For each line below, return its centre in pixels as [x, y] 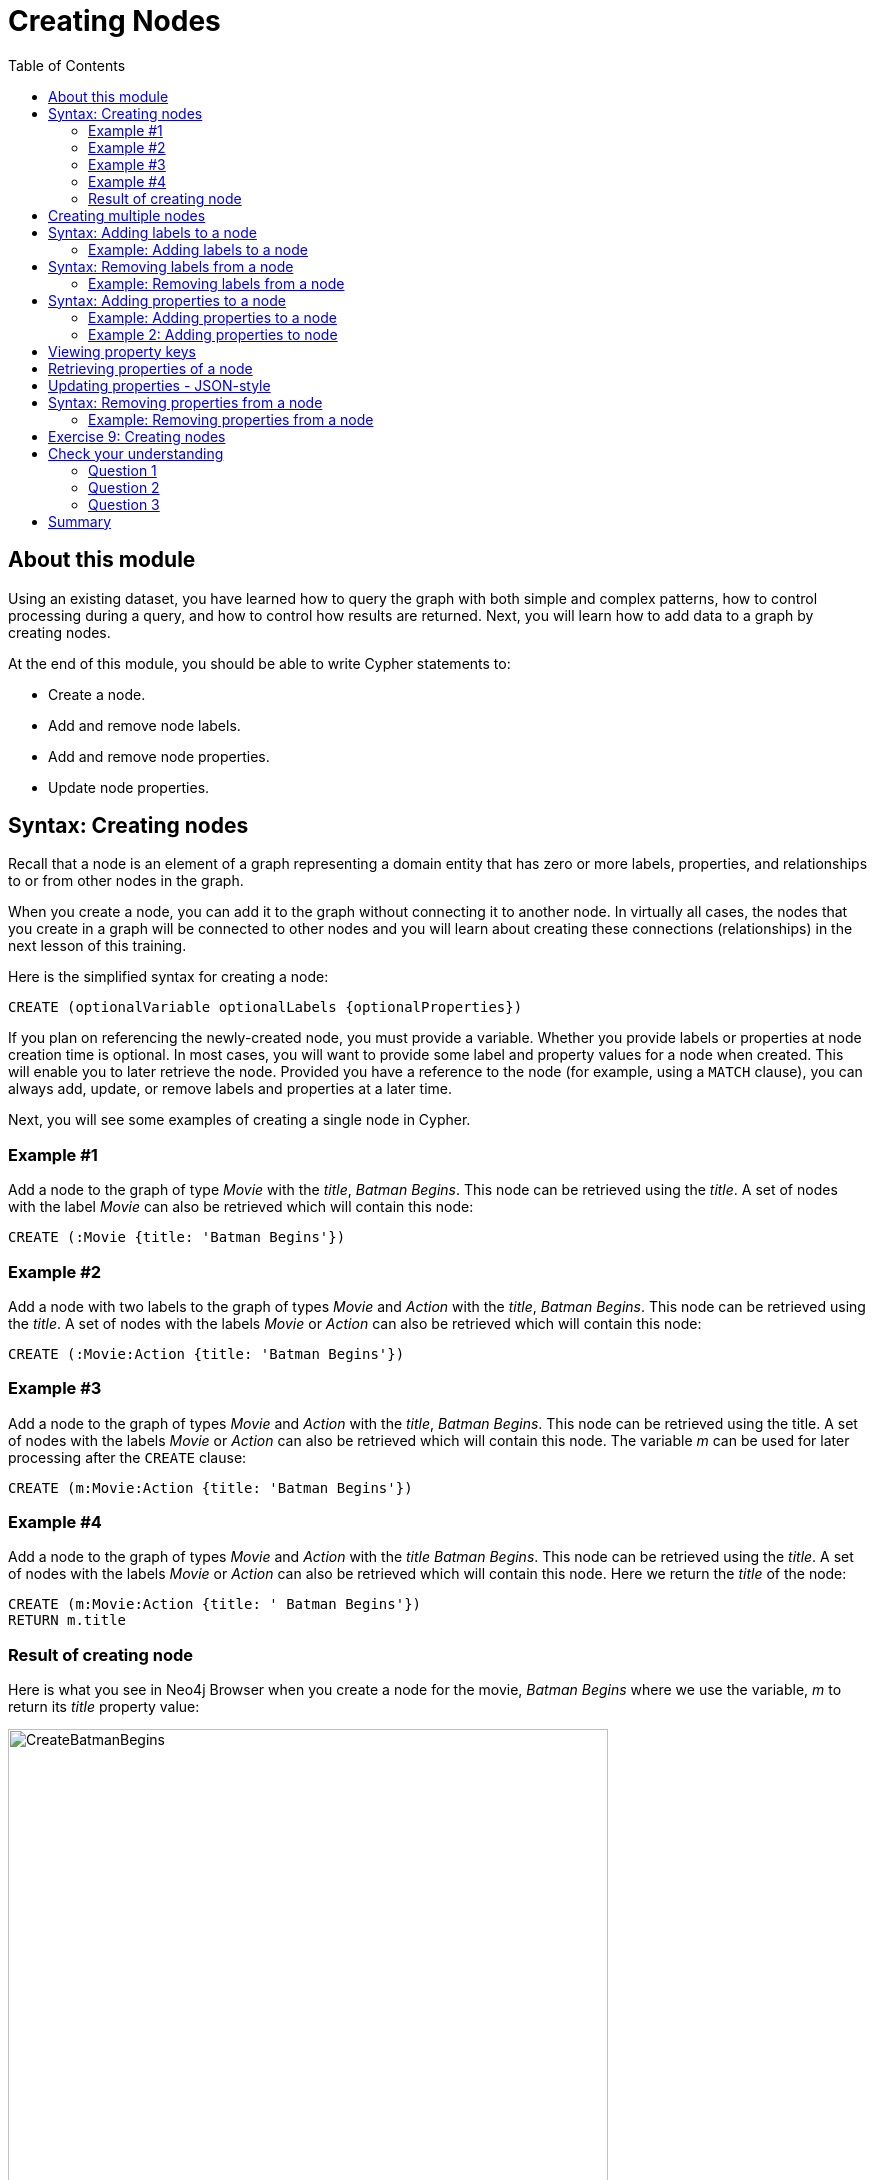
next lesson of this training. [97, 946]
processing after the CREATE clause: [127, 1457]
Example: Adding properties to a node [212, 317]
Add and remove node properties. [159, 756]
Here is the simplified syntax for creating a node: [168, 977]
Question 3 [124, 504]
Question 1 [122, 470]
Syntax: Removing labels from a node [171, 266]
